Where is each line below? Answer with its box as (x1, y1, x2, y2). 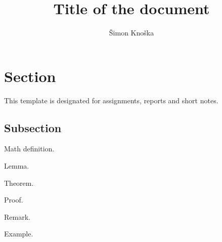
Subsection (4, 119, 62, 135)
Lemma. (4, 160, 29, 171)
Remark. (4, 211, 30, 222)
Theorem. (4, 177, 34, 188)
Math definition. (4, 143, 55, 154)
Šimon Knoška (109, 27, 154, 38)
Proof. (4, 194, 23, 205)
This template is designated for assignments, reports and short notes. (4, 95, 218, 105)
